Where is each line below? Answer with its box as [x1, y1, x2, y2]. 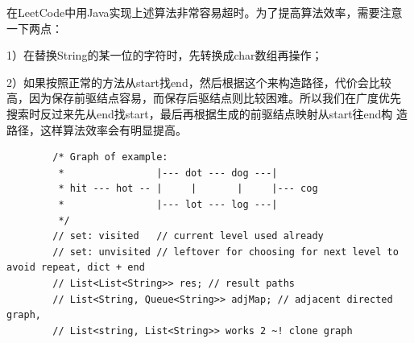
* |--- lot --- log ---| [58, 198, 278, 210]
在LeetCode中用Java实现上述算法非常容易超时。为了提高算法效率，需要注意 [6, 4, 403, 20]
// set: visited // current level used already [52, 230, 324, 242]
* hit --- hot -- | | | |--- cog [58, 183, 318, 195]
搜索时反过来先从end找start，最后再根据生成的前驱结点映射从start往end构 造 [6, 105, 408, 122]
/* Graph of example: [52, 151, 168, 163]
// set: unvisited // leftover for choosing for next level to [52, 246, 399, 258]
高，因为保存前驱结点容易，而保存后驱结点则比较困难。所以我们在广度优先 [6, 89, 401, 106]
